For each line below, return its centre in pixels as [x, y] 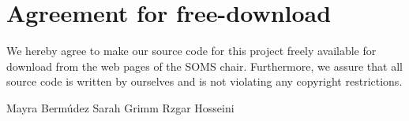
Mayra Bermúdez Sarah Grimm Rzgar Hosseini [120, 107]
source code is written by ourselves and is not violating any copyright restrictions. [204, 81]
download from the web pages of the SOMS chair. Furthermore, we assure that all [204, 66]
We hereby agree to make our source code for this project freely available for [191, 51]
